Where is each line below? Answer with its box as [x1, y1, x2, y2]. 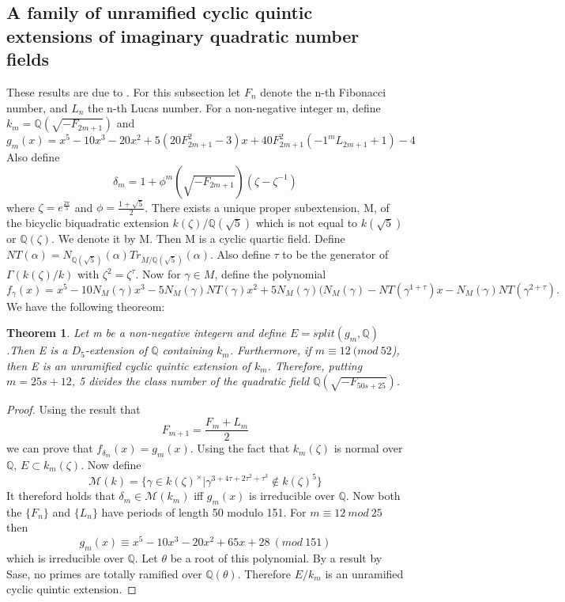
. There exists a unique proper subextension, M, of [145, 199, 390, 215]
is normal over [333, 440, 403, 456]
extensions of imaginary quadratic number [6, 23, 360, 47]
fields [6, 47, 50, 71]
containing [162, 342, 213, 358]
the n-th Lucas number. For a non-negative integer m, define [88, 99, 381, 115]
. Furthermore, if [229, 342, 311, 358]
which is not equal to [255, 214, 358, 231]
